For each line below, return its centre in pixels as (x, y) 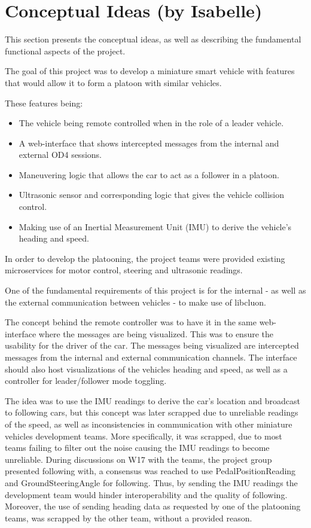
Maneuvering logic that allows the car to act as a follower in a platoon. (149, 174)
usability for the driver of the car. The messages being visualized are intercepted (152, 345)
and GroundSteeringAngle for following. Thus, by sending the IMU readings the (151, 482)
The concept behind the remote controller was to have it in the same (131, 322)
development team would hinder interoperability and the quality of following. (146, 494)
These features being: (44, 103)
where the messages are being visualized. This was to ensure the (156, 333)
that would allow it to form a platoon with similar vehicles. (113, 82)
